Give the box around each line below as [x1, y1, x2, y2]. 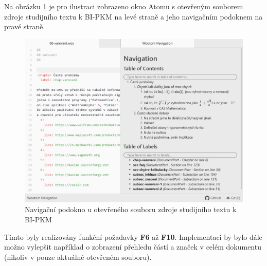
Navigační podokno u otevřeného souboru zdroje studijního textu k [25, 204, 237, 215]
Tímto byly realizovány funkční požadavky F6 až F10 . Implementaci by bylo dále [4, 231, 262, 242]
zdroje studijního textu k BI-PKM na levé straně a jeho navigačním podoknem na [4, 11, 263, 22]
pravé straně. [4, 21, 45, 32]
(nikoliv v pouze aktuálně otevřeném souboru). [4, 251, 152, 262]
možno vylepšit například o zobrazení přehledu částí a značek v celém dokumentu [4, 241, 261, 252]
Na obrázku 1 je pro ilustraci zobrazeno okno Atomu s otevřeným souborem [4, 1, 243, 11]
